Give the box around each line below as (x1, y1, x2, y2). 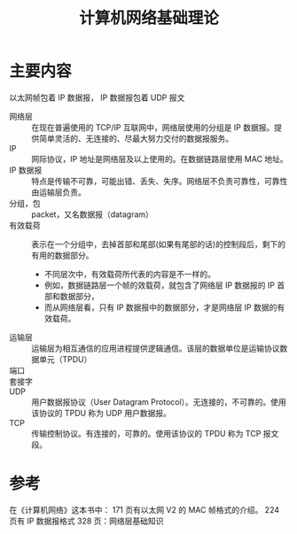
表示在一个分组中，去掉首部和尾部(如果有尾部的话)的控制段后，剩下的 (31, 238, 286, 249)
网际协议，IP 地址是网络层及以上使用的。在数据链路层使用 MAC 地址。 (31, 153, 288, 164)
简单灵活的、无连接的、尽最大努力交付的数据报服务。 (38, 133, 233, 143)
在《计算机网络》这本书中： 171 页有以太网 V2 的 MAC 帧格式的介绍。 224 (9, 504, 280, 515)
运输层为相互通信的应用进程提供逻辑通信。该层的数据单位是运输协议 (31, 343, 280, 353)
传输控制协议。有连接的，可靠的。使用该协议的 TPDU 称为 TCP (31, 428, 262, 438)
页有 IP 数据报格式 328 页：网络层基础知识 (9, 515, 164, 526)
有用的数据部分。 (31, 250, 94, 260)
